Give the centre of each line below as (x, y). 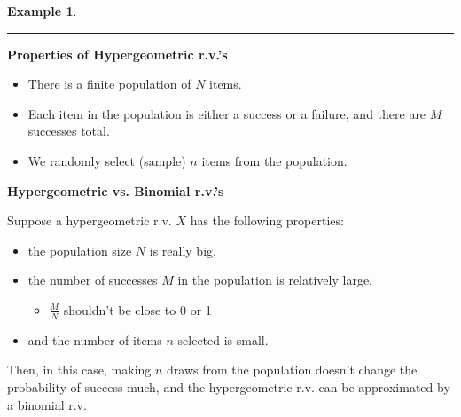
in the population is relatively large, (275, 280)
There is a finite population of (109, 84)
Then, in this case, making (79, 370)
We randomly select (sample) (107, 160)
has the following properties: (267, 220)
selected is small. (223, 339)
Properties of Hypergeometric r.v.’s (117, 54)
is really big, (183, 250)
